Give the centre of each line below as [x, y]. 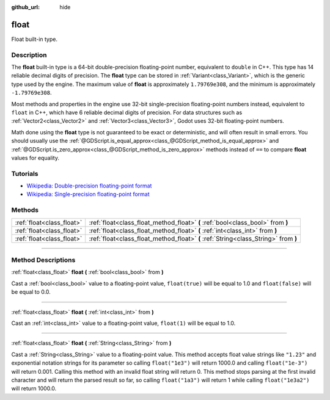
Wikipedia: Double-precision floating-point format [89, 186]
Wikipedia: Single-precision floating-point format [88, 194]
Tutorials [25, 173]
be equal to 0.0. [31, 292]
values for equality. [35, 158]
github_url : [25, 7]
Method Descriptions [43, 260]
